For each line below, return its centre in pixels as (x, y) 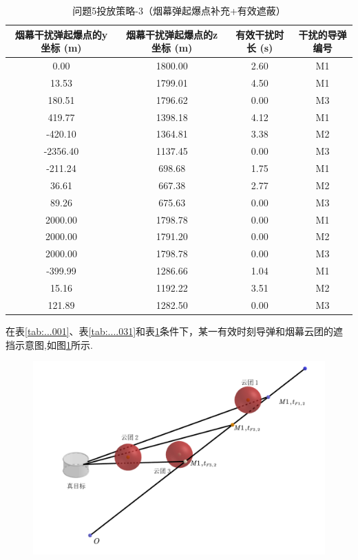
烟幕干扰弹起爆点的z (172, 34)
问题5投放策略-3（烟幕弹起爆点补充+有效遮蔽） (179, 10)
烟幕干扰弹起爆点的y (61, 34)
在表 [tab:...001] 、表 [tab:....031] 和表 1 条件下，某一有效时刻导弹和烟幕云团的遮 (175, 331)
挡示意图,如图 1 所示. (49, 344)
